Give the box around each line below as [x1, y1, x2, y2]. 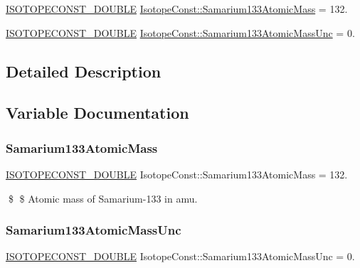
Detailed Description [6, 60, 162, 82]
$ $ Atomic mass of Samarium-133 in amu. [8, 191, 198, 205]
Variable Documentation [6, 102, 189, 124]
